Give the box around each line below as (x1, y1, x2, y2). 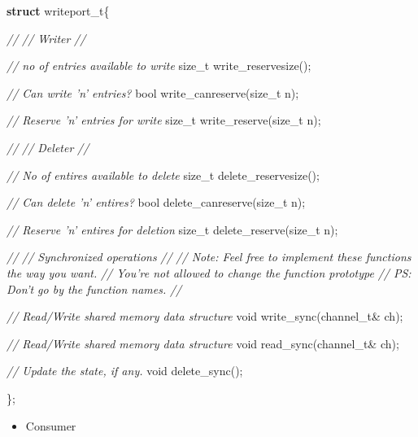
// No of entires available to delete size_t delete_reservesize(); (7, 166, 320, 183)
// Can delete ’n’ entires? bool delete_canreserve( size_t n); (7, 194, 306, 211)
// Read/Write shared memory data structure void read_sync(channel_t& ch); (7, 334, 399, 352)
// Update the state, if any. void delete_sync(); (7, 362, 243, 379)
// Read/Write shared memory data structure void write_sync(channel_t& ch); (7, 308, 403, 325)
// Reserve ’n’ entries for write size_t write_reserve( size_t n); (7, 111, 321, 129)
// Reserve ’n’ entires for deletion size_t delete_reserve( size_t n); (7, 221, 338, 238)
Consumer (25, 417, 76, 434)
